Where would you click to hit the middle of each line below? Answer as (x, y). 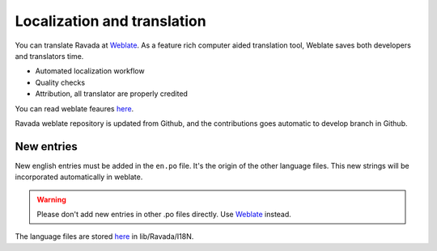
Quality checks (60, 82)
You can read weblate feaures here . (74, 108)
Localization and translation (110, 21)
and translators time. (49, 56)
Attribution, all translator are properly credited (111, 94)
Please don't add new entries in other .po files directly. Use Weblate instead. (164, 214)
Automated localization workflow (90, 71)
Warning (51, 199)
